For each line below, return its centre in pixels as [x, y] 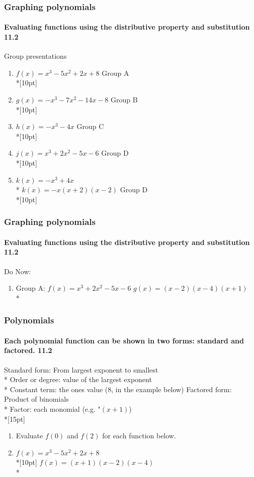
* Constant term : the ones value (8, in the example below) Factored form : [118, 389]
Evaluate [29, 436]
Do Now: [18, 271]
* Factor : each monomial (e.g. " [52, 408]
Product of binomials [36, 399]
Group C [90, 126]
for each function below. [139, 436]
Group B [124, 100]
